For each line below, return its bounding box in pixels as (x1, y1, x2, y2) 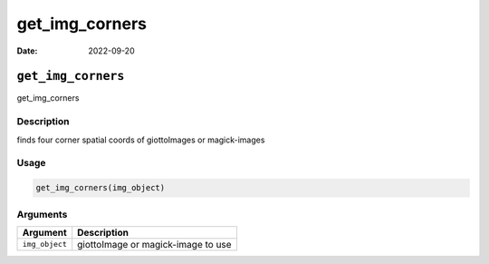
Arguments (16, 208, 68, 220)
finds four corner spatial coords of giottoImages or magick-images (16, 134, 265, 145)
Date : (16, 45, 38, 56)
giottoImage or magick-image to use (77, 238, 232, 250)
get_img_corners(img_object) (35, 182, 166, 193)
